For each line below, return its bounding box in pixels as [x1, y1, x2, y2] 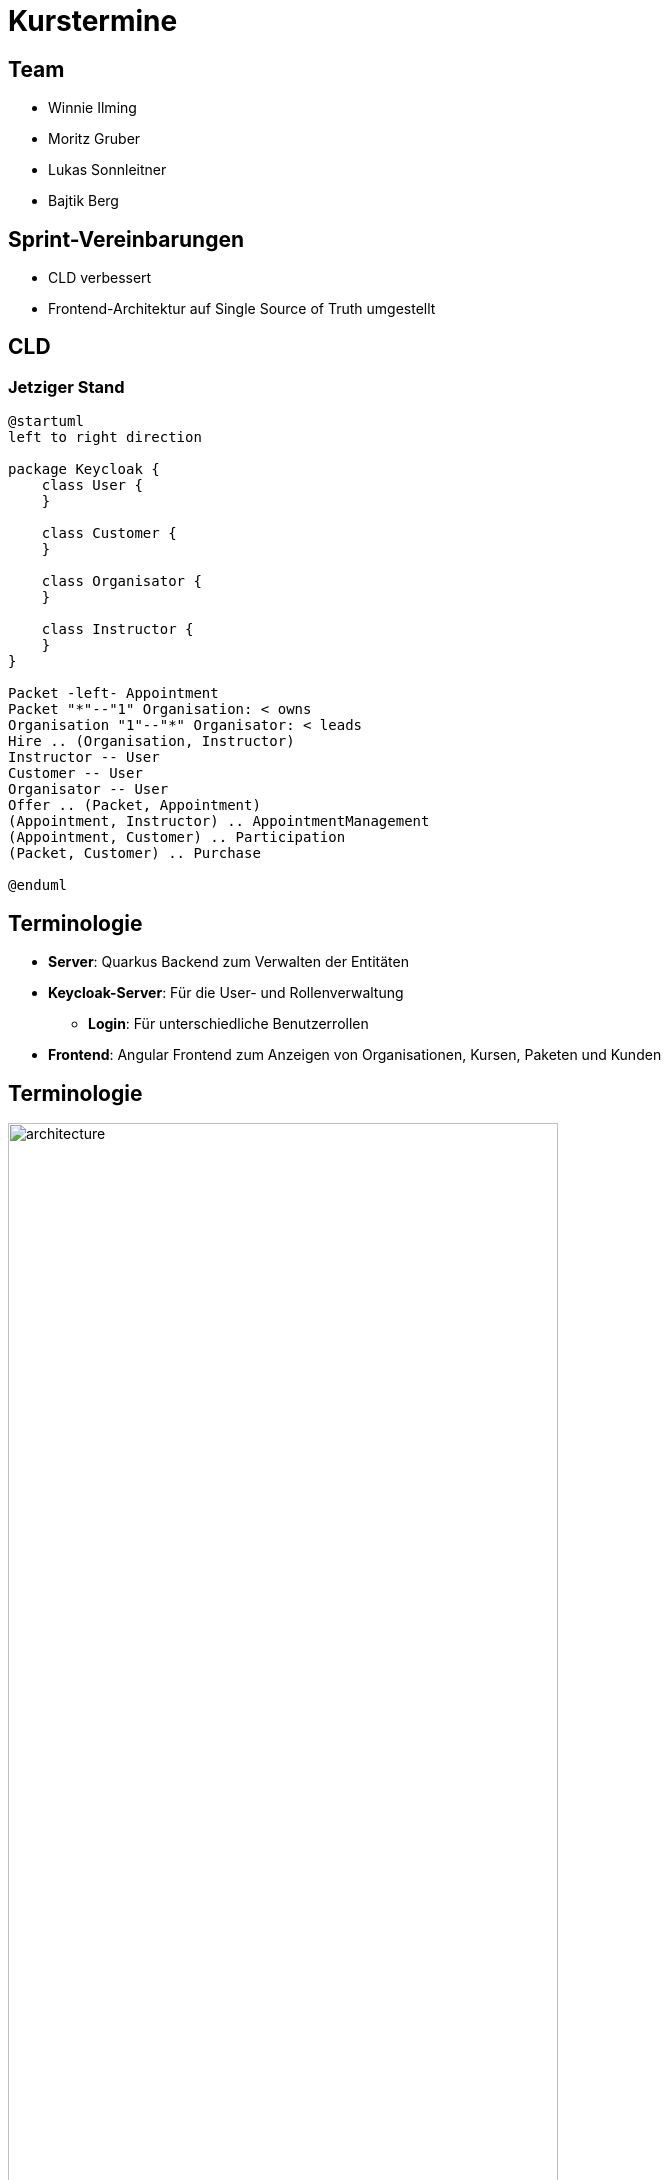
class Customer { [41, 525, 177, 542]
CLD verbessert [48, 269, 152, 287]
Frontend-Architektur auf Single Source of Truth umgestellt [48, 300, 436, 318]
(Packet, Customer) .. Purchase [8, 845, 261, 862]
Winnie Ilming [48, 99, 137, 117]
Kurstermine [8, 4, 178, 38]
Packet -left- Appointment [8, 685, 219, 702]
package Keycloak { [8, 461, 160, 478]
